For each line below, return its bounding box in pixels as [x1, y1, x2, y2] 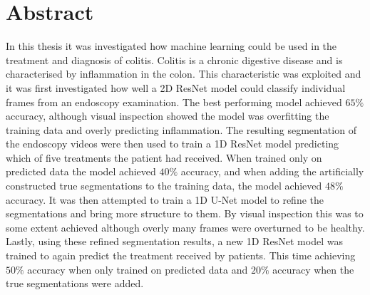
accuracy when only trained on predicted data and [27, 262, 248, 276]
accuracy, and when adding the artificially [180, 164, 364, 179]
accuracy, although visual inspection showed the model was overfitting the [6, 108, 329, 123]
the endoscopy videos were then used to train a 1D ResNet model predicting [6, 136, 339, 151]
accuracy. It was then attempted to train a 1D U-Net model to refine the [6, 192, 324, 207]
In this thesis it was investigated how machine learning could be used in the [6, 38, 337, 53]
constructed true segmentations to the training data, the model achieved [6, 178, 322, 193]
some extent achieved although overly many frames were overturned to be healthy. [6, 219, 365, 234]
